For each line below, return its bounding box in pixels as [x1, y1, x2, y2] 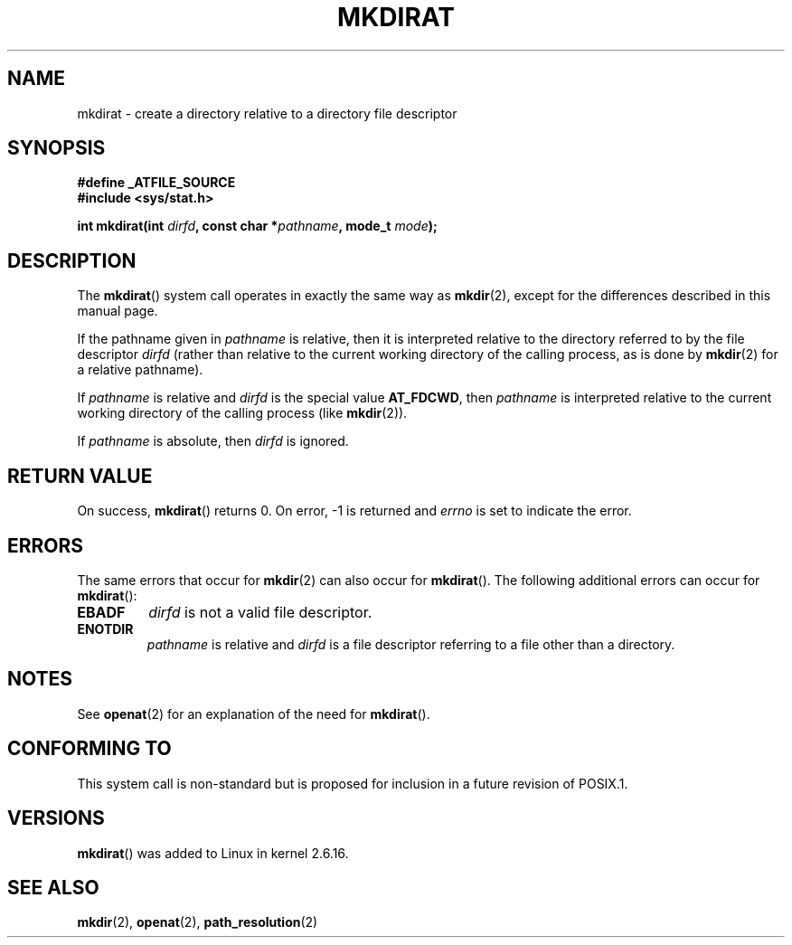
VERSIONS [7, 807, 105, 830]
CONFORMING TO [7, 737, 172, 761]
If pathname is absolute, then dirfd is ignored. [77, 433, 349, 449]
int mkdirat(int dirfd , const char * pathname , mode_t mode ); [77, 218, 438, 234]
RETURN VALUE [7, 464, 153, 487]
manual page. [77, 303, 158, 319]
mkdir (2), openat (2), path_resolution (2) [77, 914, 318, 931]
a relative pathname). [77, 362, 203, 378]
